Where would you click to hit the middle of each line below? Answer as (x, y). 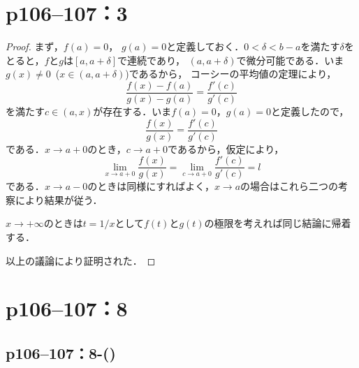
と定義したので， (310, 111)
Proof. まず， (35, 46)
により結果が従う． (59, 199)
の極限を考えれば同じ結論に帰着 (278, 223)
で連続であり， (151, 60)
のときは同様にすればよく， (151, 186)
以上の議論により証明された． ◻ (81, 260)
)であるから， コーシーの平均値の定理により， (231, 74)
